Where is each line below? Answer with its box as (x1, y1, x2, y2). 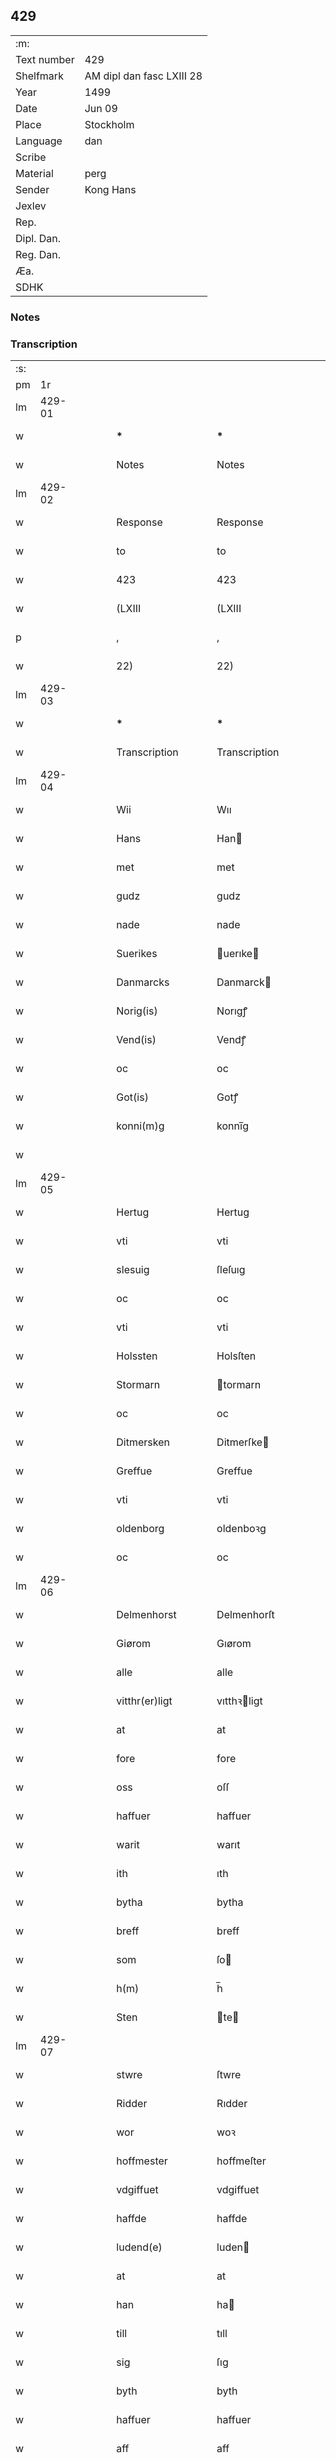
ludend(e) (116, 2240, 163, 2254)
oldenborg (116, 1522, 165, 1536)
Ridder (116, 2097, 148, 2111)
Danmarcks (116, 975, 170, 989)
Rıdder (216, 2097, 248, 2111)
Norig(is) (116, 1004, 158, 1018)
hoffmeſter (216, 2154, 267, 2168)
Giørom (116, 1637, 152, 1651)
